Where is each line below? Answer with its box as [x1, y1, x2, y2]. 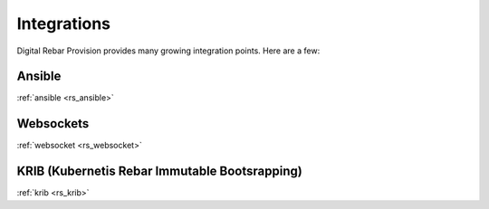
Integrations [16, 14, 111, 33]
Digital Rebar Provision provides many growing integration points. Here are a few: [16, 45, 321, 56]
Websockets [16, 116, 90, 131]
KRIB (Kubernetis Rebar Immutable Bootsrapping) [16, 164, 302, 179]
